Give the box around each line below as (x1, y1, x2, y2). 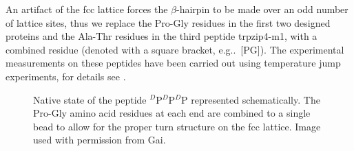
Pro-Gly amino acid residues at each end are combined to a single (33, 106, 311, 120)
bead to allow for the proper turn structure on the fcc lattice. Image (33, 119, 321, 133)
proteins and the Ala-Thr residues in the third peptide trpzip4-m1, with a (6, 29, 317, 43)
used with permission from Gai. (33, 132, 166, 147)
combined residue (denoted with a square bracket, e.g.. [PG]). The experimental (6, 42, 344, 56)
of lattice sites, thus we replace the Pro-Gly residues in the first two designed (6, 15, 331, 30)
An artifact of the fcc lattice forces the (6, 2, 168, 16)
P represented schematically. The (181, 92, 320, 106)
